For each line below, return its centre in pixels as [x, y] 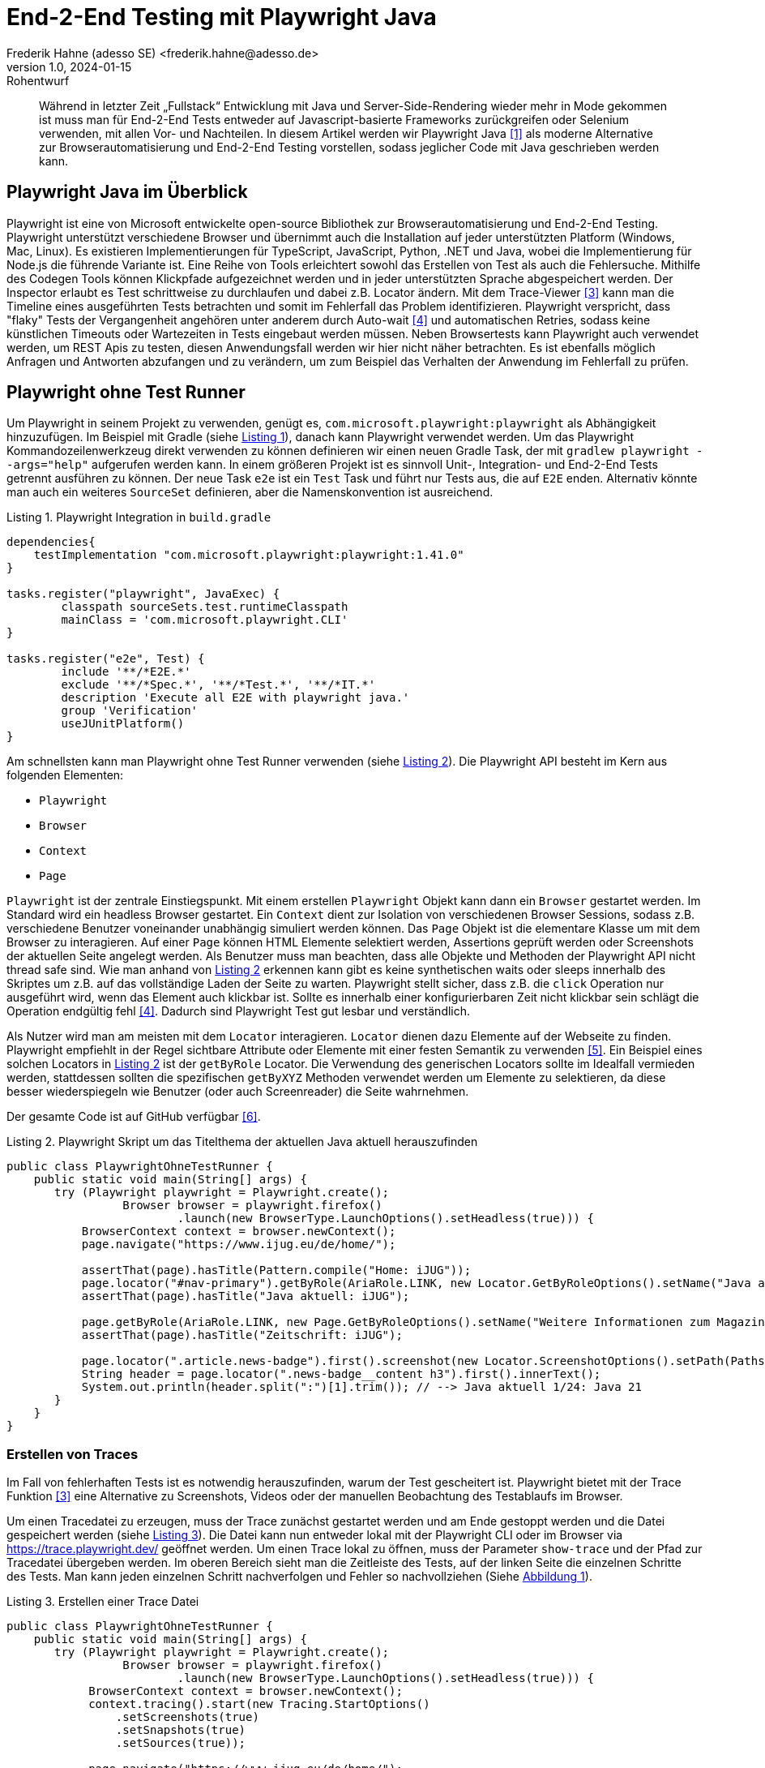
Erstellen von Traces [73, 1454]
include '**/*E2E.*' [126, 672]
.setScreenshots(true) [187, 1717]
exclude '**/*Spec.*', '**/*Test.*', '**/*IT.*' [218, 685]
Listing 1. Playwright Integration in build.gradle [139, 517]
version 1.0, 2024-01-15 [69, 67]
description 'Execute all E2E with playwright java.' [235, 698]
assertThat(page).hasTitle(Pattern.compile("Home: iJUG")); [276, 1270]
